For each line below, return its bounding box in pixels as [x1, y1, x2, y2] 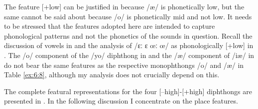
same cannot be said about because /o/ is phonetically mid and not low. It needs [4, 11, 252, 21]
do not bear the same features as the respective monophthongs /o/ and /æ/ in [4, 59, 244, 70]
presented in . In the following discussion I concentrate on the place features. [4, 96, 238, 106]
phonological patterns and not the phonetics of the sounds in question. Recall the [4, 30, 253, 41]
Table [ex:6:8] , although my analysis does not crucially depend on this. [4, 69, 220, 80]
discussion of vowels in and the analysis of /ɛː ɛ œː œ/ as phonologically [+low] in [4, 40, 254, 51]
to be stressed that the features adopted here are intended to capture [4, 21, 215, 31]
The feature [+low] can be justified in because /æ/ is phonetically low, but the [4, 1, 245, 11]
